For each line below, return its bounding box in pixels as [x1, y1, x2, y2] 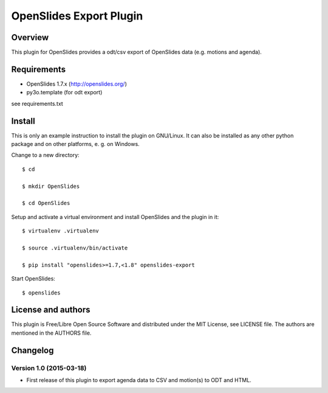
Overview [11, 32, 49, 43]
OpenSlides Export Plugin [11, 9, 143, 23]
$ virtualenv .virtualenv [22, 228, 100, 234]
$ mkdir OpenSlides [22, 183, 80, 190]
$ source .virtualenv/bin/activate [22, 244, 128, 251]
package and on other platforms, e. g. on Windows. [11, 141, 140, 148]
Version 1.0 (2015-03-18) [11, 364, 87, 372]
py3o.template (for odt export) [26, 89, 103, 96]
